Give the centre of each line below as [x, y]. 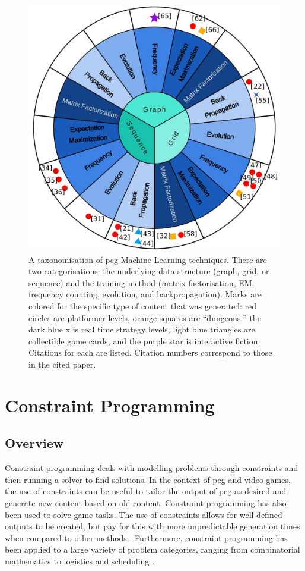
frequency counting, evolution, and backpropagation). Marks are [145, 294]
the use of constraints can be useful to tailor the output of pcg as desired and [146, 491]
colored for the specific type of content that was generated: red [143, 306]
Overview [34, 443]
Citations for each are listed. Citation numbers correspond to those [150, 352]
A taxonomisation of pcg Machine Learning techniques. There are [148, 259]
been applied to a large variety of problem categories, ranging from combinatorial [152, 549]
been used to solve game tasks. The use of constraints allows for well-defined [144, 514]
